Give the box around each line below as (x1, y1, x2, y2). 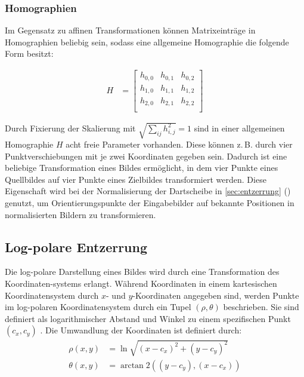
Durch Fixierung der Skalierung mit (5, 121, 136, 134)
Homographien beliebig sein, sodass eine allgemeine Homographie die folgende (5, 35, 289, 48)
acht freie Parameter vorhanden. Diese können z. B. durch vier (66, 138, 293, 151)
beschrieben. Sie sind (223, 301, 299, 313)
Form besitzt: (5, 47, 54, 60)
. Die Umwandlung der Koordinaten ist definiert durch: (40, 324, 242, 336)
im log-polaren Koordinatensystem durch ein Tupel (5, 301, 191, 313)
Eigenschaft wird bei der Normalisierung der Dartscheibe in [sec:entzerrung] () (5, 185, 291, 197)
